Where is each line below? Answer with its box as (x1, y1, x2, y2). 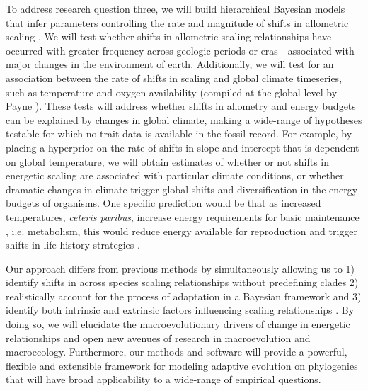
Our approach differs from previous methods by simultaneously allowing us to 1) (6, 261, 355, 276)
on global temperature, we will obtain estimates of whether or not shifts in (6, 154, 330, 169)
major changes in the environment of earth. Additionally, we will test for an (6, 57, 334, 72)
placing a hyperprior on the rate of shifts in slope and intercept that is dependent (6, 140, 360, 154)
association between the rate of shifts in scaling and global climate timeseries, (6, 70, 343, 85)
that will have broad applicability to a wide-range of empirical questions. (6, 372, 321, 387)
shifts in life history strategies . (6, 237, 140, 252)
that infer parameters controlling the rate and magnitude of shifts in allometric (6, 15, 349, 30)
